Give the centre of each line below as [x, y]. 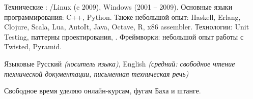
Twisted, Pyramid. [33, 46]
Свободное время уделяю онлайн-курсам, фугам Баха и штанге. [103, 91]
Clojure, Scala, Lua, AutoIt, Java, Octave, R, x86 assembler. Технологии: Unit [127, 27]
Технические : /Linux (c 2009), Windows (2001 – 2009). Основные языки [118, 7]
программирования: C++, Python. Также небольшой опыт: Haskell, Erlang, [122, 16]
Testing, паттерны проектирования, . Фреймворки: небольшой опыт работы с [124, 36]
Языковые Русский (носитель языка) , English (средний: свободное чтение [120, 63]
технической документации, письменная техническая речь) [96, 73]
